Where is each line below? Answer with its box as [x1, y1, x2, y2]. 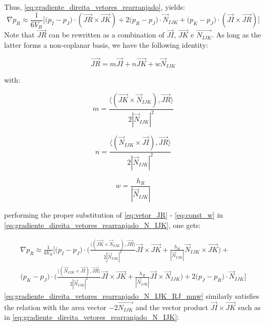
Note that [4, 29, 35, 40]
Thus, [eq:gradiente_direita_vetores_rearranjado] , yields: [4, 2, 185, 12]
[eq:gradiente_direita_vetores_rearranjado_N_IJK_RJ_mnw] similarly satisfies [4, 291, 259, 301]
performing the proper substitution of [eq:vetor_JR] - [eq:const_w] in [4, 209, 223, 220]
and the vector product [135, 301, 208, 312]
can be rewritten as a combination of [49, 29, 165, 40]
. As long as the [212, 29, 261, 40]
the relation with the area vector [4, 301, 107, 312]
